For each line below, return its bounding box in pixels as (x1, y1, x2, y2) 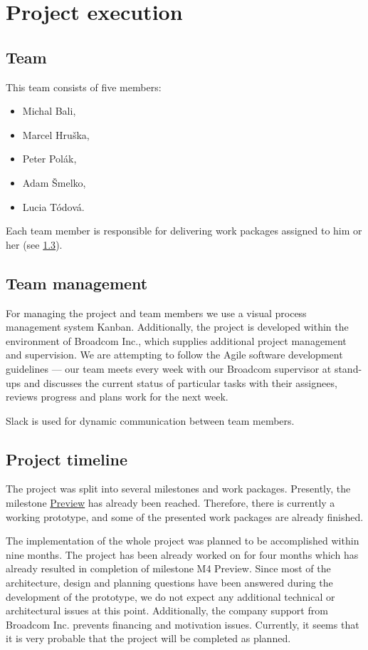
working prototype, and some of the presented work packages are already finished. (6, 509, 364, 524)
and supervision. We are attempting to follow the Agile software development (6, 347, 343, 362)
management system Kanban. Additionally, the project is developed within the (6, 319, 349, 334)
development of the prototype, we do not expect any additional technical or (6, 589, 335, 604)
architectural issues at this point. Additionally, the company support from (6, 603, 328, 618)
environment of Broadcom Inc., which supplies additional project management (6, 333, 347, 348)
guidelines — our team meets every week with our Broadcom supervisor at (6, 361, 332, 376)
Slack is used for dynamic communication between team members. (6, 413, 295, 428)
